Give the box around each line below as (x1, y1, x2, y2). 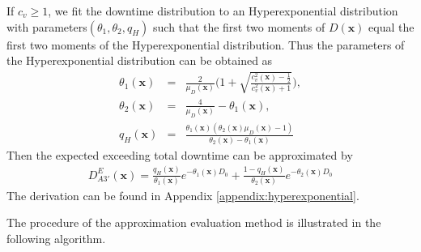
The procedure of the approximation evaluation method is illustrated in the (6, 214, 381, 231)
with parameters (6, 18, 87, 35)
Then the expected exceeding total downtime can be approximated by (6, 146, 353, 163)
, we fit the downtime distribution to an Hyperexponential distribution (48, 2, 398, 19)
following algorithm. (6, 230, 106, 247)
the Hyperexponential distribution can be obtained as (6, 52, 273, 69)
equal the (368, 18, 415, 35)
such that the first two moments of (153, 18, 325, 35)
